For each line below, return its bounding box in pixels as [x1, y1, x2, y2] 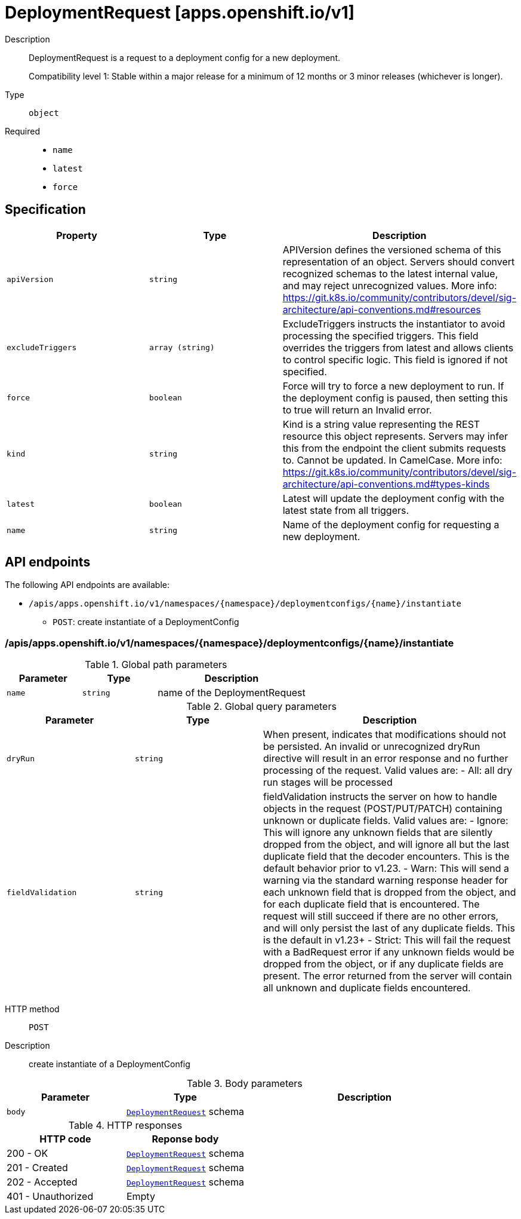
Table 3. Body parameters [186, 1077, 303, 1090]
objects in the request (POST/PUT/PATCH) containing [263, 803, 502, 815]
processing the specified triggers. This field [282, 329, 479, 342]
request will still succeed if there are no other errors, [263, 910, 499, 923]
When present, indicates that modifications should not [263, 728, 506, 741]
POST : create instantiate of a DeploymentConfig [53, 617, 239, 627]
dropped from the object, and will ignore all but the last [263, 838, 510, 851]
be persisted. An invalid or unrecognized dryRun [263, 740, 480, 753]
